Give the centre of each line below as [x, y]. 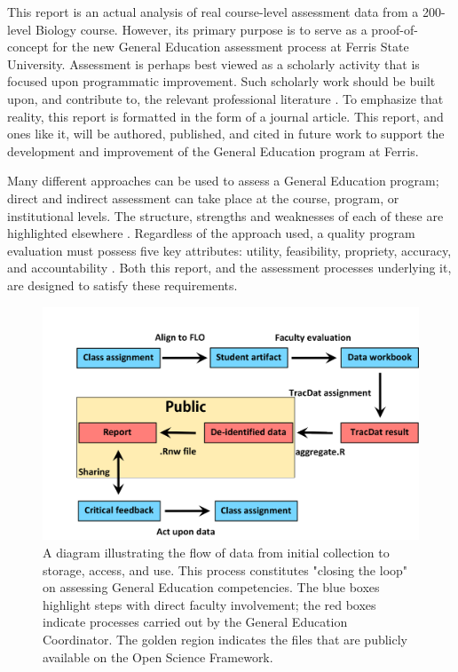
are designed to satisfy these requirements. [122, 285]
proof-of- [395, 29]
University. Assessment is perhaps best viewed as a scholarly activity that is [213, 63]
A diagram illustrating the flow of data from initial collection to [216, 553]
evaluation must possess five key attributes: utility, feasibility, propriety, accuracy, [229, 250]
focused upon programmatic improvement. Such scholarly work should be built [221, 81]
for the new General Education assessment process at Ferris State [231, 47]
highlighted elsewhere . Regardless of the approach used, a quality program [211, 233]
